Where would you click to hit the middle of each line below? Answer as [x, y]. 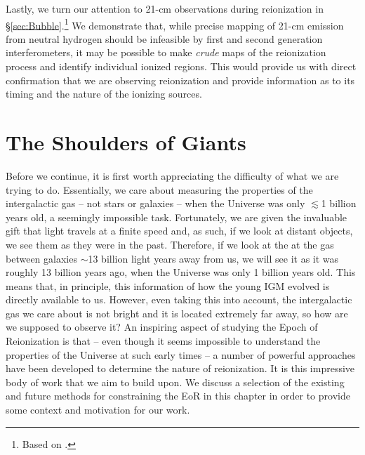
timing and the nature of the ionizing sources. [104, 94]
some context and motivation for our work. [98, 410]
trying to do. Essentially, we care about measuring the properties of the [159, 189]
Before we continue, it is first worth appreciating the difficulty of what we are [172, 175]
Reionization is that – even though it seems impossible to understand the [163, 341]
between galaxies [41, 258]
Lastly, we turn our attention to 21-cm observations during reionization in [165, 8]
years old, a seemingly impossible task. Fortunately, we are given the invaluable [177, 217]
